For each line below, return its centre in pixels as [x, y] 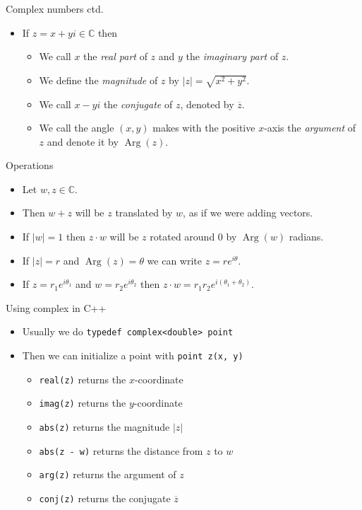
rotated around [182, 237]
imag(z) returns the [83, 403]
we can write [175, 260]
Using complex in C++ [56, 307]
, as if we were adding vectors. [248, 213]
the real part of [115, 56]
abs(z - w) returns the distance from [121, 450]
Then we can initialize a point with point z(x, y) [133, 355]
